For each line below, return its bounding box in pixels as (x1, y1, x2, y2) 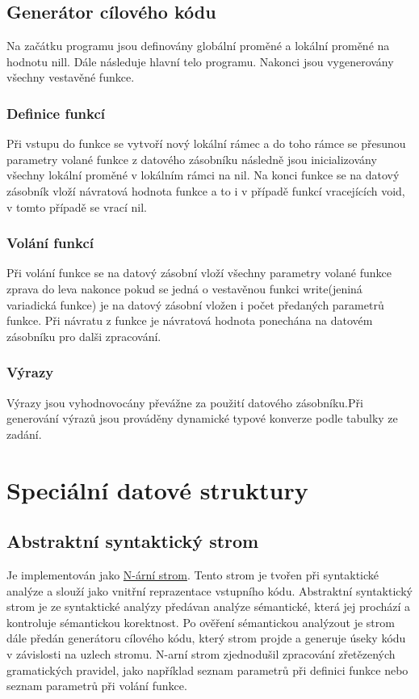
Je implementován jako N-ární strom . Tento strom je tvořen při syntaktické (6, 566, 379, 583)
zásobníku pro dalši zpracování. (6, 327, 161, 344)
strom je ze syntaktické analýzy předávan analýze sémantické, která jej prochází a (6, 598, 411, 615)
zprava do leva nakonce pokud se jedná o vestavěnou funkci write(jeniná (6, 280, 362, 297)
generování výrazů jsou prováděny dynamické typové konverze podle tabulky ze (6, 410, 398, 427)
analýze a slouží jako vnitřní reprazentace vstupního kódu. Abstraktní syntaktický (6, 582, 413, 599)
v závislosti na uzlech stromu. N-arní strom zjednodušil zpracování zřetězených (6, 645, 396, 662)
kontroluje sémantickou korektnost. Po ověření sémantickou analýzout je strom (6, 613, 395, 630)
